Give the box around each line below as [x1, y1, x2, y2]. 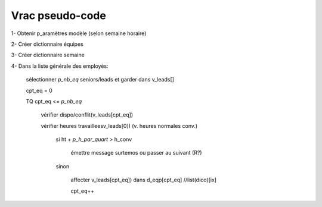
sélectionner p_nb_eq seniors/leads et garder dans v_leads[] [26, 76, 174, 83]
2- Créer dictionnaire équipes [11, 40, 83, 48]
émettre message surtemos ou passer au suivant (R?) [70, 149, 202, 156]
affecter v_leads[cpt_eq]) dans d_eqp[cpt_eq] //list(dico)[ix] [70, 176, 217, 184]
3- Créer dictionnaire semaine [11, 51, 85, 59]
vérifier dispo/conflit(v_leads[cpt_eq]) [41, 111, 134, 118]
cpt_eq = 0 [26, 87, 53, 94]
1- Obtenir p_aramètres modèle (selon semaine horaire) [11, 30, 147, 37]
